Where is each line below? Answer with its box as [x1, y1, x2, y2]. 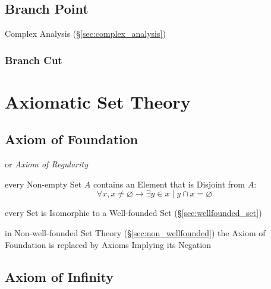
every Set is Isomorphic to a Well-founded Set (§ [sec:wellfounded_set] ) [5, 207, 262, 219]
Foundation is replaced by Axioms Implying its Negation [5, 238, 211, 250]
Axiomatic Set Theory [5, 89, 191, 113]
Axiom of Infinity [5, 267, 114, 285]
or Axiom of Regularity [5, 158, 89, 170]
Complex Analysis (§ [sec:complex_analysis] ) [5, 27, 166, 40]
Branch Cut [5, 52, 62, 67]
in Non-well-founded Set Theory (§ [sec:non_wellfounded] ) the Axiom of [5, 227, 266, 239]
